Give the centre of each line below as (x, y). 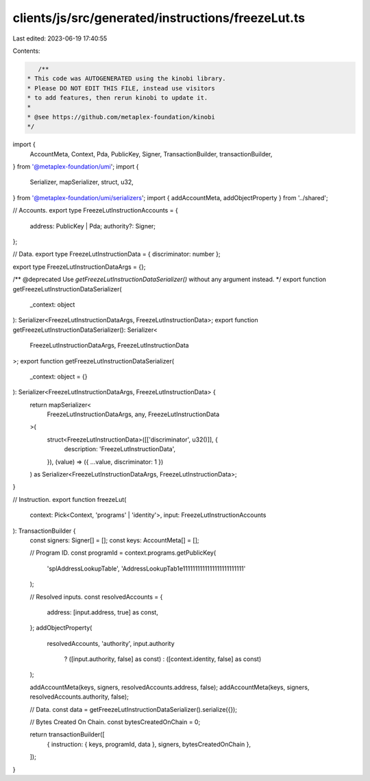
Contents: (26, 51)
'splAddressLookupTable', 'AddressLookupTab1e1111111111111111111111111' (146, 568)
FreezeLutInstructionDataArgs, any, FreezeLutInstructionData (133, 414)
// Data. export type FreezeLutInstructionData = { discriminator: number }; (116, 254)
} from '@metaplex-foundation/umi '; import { (76, 167)
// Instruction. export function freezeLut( (70, 499)
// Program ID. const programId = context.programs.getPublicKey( (123, 553)
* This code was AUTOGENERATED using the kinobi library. (126, 79)
